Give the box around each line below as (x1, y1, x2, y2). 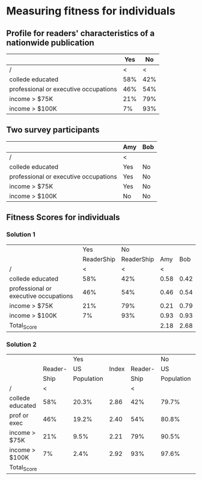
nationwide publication (6, 37, 94, 47)
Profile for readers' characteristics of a (6, 28, 155, 38)
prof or (9, 411, 29, 419)
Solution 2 (6, 340, 37, 348)
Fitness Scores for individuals (6, 212, 120, 223)
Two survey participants (6, 125, 100, 135)
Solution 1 (6, 230, 35, 238)
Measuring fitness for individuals (6, 4, 176, 18)
